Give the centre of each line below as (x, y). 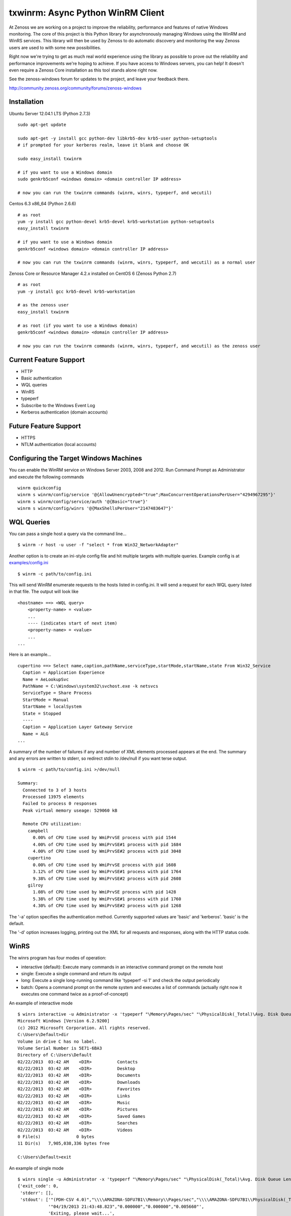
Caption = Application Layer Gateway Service (78, 727)
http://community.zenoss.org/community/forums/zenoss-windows (75, 88)
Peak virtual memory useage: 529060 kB (70, 810)
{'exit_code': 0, (38, 1186)
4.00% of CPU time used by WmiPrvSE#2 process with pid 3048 (107, 851)
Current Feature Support (47, 360)
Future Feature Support (45, 426)
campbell (38, 831)
